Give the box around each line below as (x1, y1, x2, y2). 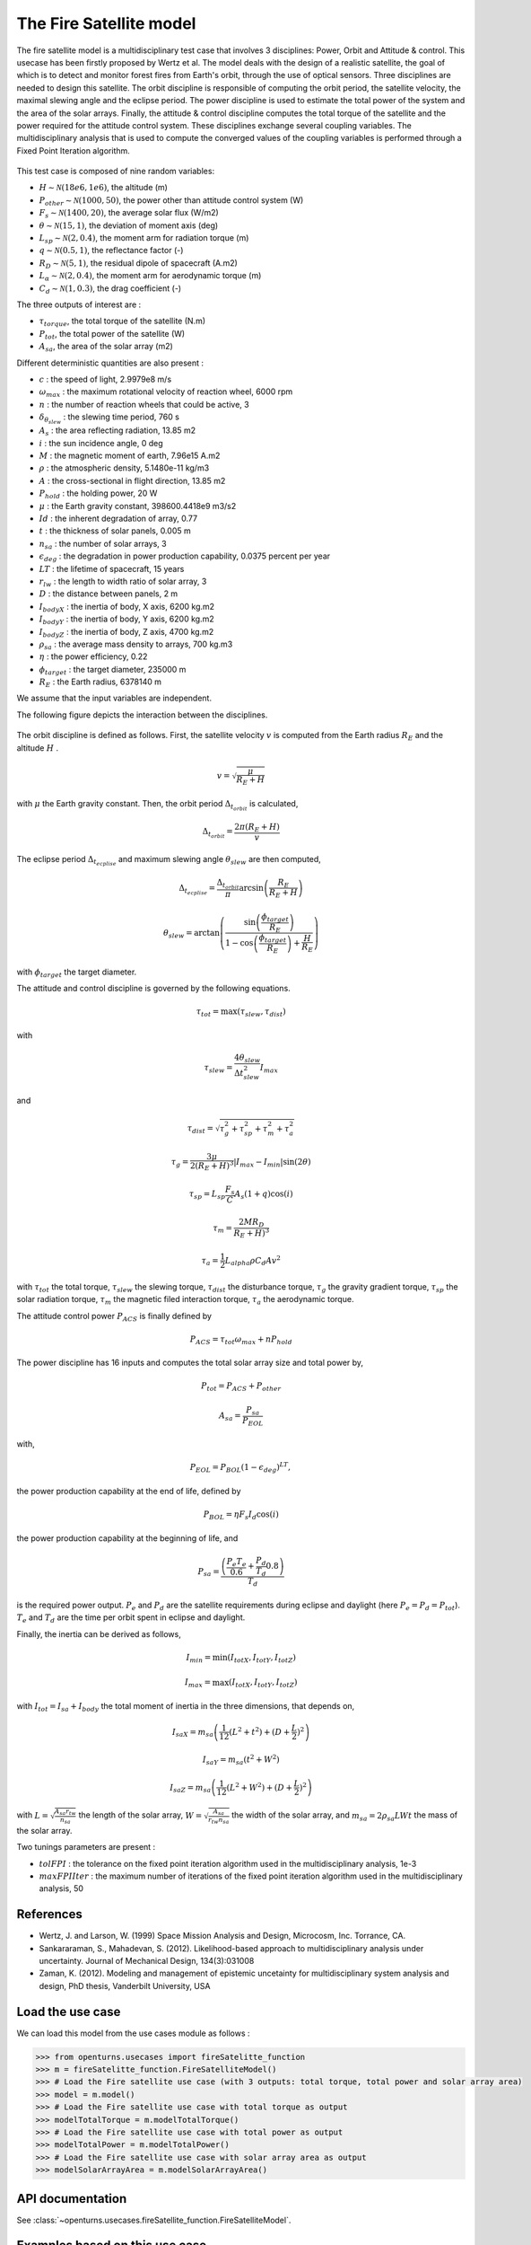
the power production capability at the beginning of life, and (16, 1532, 239, 1544)
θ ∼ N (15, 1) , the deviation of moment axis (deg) (39, 220, 219, 231)
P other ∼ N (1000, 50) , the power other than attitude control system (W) (39, 194, 304, 207)
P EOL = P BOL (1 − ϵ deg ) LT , (189, 1460, 292, 1475)
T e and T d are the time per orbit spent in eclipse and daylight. (16, 1612, 246, 1625)
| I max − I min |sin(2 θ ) (233, 1157, 311, 1169)
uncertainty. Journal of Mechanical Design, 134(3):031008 (39, 1955, 255, 1966)
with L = (16, 1809, 49, 1820)
